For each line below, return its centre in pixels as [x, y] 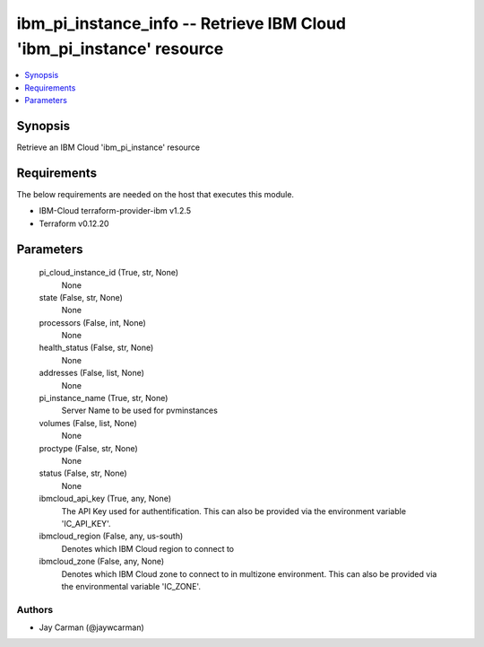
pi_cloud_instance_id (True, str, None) [109, 273]
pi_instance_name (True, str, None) [104, 398]
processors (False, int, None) [93, 322]
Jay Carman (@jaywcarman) [92, 627]
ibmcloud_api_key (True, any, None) [105, 499]
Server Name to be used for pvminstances [140, 411]
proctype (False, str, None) [88, 448]
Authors [35, 609]
